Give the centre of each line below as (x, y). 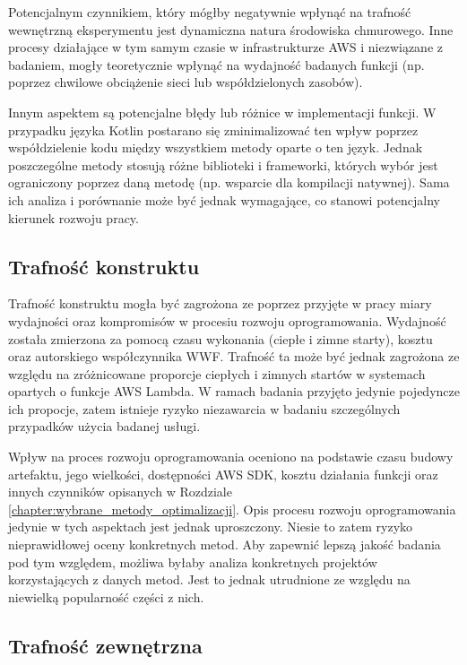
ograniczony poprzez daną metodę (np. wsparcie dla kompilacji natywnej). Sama (229, 182)
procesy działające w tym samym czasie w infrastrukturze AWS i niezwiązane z (225, 47)
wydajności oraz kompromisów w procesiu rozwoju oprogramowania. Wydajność (227, 320)
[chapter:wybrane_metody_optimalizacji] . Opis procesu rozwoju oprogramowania (232, 509)
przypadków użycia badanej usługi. (104, 426)
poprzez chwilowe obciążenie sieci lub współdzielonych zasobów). (186, 82)
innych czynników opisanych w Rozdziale (120, 492)
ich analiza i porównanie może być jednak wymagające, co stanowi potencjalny (224, 199)
